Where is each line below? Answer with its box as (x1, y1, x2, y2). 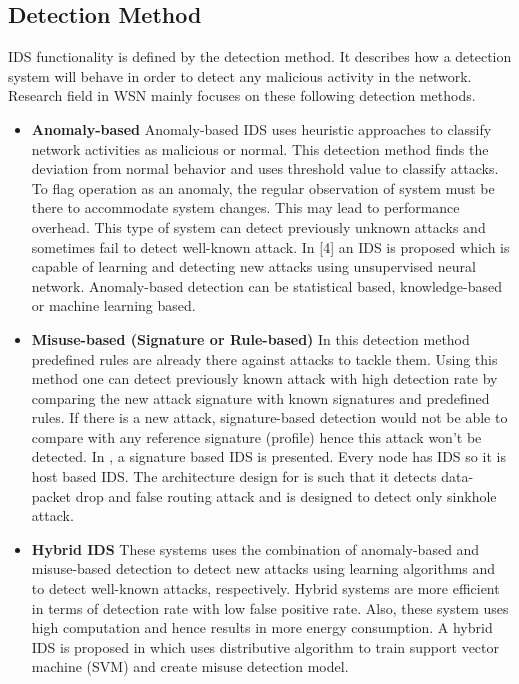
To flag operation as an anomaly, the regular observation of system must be (31, 177, 495, 198)
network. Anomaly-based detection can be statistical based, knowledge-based (31, 275, 502, 296)
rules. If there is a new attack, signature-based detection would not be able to (31, 407, 508, 428)
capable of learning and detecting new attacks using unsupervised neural (31, 256, 476, 277)
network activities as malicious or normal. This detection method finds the (31, 138, 489, 159)
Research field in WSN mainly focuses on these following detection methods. (8, 85, 476, 106)
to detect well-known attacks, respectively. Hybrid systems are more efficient (31, 578, 500, 599)
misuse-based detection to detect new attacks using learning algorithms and (31, 558, 496, 579)
